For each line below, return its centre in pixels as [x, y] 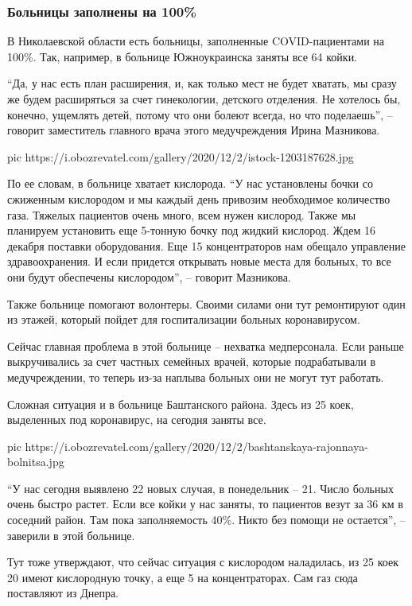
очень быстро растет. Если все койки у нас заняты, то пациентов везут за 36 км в [205, 504]
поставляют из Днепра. [63, 593]
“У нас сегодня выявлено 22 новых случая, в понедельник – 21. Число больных [200, 488]
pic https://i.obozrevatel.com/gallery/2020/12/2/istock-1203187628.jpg [181, 156]
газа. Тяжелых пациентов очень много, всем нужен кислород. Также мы [182, 214]
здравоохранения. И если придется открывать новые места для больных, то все [199, 261]
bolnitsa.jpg [36, 462]
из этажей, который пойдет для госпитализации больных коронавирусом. [184, 319]
